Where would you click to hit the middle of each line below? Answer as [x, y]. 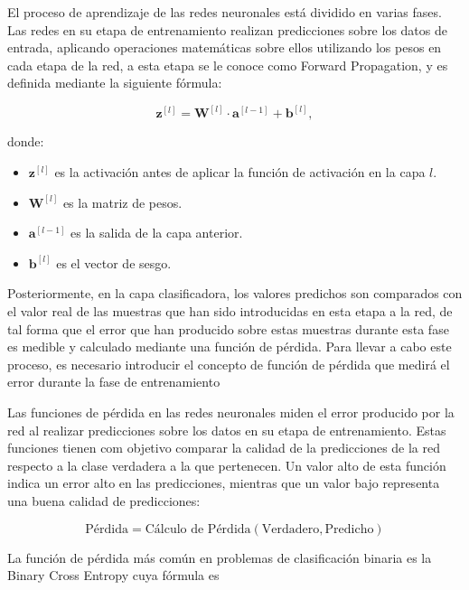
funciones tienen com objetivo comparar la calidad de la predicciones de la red [224, 448]
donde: [26, 141]
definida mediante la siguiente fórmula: [115, 83]
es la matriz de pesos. [122, 202]
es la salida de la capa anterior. [157, 233]
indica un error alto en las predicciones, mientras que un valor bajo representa [224, 483]
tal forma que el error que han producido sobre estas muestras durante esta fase [228, 328]
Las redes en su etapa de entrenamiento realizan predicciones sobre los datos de [227, 29]
